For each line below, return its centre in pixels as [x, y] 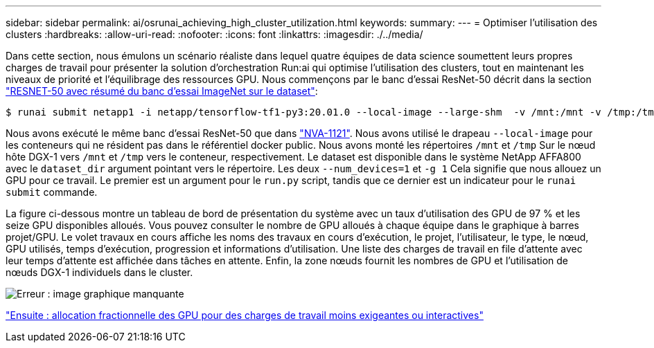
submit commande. [52, 192]
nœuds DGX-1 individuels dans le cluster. [99, 272]
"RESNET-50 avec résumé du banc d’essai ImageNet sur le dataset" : [162, 91]
